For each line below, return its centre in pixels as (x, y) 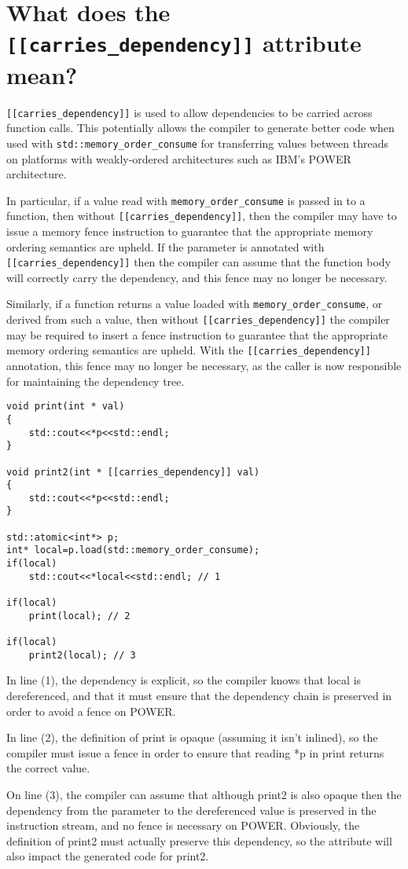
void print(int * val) (66, 407)
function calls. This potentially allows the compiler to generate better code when (200, 128)
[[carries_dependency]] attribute (184, 43)
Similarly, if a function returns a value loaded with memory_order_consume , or (195, 304)
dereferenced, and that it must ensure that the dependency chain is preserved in (199, 695)
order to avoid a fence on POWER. (91, 711)
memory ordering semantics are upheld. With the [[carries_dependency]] (189, 350)
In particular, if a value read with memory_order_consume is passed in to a (186, 200)
